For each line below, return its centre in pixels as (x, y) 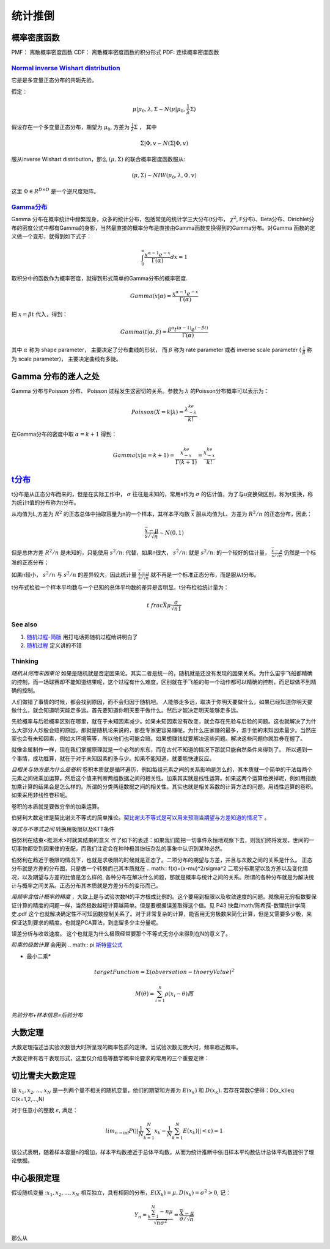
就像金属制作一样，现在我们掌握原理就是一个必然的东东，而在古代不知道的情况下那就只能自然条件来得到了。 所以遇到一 (162, 750)
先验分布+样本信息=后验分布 (47, 1015)
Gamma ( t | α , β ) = (144, 332)
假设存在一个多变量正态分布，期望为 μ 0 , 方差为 (70, 127)
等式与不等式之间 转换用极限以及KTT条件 (63, 829)
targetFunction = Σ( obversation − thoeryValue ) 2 (164, 971)
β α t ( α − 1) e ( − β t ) (188, 329)
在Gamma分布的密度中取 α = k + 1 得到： (64, 434)
